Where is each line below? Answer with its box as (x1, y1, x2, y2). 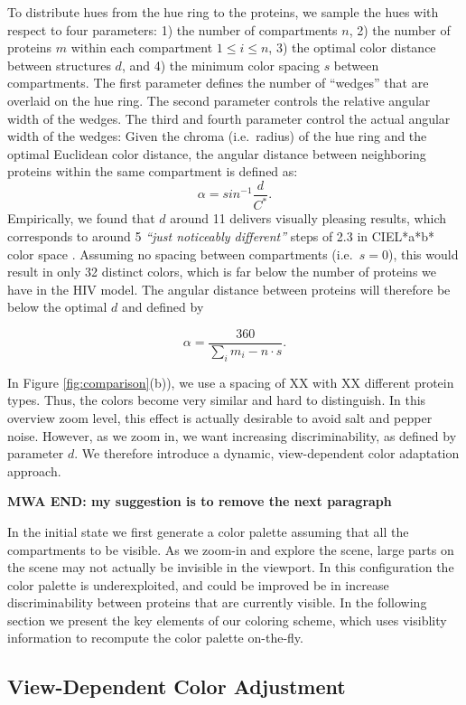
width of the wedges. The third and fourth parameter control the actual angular (7, 108, 451, 127)
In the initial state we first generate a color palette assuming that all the (7, 522, 409, 540)
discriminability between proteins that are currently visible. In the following (7, 593, 427, 612)
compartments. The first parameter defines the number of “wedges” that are (7, 73, 429, 92)
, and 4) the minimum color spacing (121, 55, 320, 74)
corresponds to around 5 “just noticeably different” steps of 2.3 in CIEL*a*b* (7, 226, 434, 245)
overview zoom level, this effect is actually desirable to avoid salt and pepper (7, 408, 433, 427)
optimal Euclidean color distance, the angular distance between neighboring (7, 144, 426, 163)
